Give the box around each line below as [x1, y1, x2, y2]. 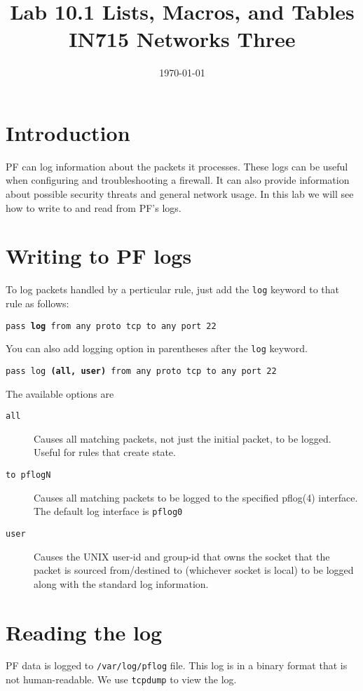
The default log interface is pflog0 [34, 504, 183, 518]
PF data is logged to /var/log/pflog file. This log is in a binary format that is [6, 658, 348, 673]
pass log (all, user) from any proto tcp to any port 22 [6, 365, 277, 376]
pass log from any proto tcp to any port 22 [6, 321, 217, 331]
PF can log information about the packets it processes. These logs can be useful [6, 159, 348, 173]
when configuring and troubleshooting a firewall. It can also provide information [6, 173, 350, 187]
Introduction [6, 118, 130, 147]
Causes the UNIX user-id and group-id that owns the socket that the [34, 549, 330, 563]
